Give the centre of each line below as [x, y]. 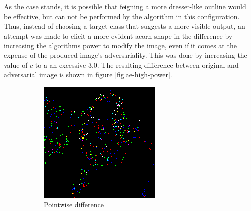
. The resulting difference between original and [168, 65]
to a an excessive [61, 65]
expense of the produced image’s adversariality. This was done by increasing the [125, 55]
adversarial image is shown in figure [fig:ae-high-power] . [88, 75]
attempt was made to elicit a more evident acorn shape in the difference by [118, 35]
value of [16, 65]
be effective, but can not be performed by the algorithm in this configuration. [122, 16]
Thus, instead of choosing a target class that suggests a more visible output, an [125, 26]
